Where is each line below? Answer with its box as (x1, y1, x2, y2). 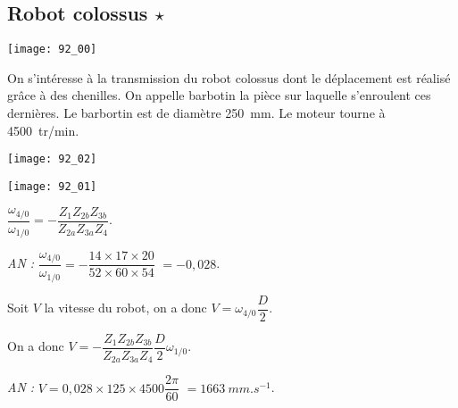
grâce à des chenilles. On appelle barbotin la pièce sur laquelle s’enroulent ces (7, 86, 431, 104)
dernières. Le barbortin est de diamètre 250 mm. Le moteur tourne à (7, 104, 386, 122)
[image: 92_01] (7, 179, 97, 193)
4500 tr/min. (7, 121, 79, 139)
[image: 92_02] (7, 153, 97, 166)
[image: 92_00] (7, 43, 97, 56)
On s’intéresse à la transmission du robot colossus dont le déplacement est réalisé (7, 68, 451, 87)
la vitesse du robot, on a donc (44, 298, 207, 317)
